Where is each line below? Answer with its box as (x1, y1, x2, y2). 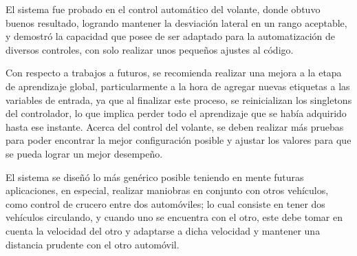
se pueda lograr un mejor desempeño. (6, 146, 163, 160)
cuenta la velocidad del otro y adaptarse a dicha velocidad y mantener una (6, 223, 321, 237)
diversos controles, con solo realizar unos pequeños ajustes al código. (6, 42, 294, 56)
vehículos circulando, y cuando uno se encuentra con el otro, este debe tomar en (6, 210, 343, 224)
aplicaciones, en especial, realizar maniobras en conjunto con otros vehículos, (6, 183, 329, 198)
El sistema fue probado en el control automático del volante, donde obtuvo (6, 2, 321, 16)
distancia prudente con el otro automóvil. (6, 237, 180, 251)
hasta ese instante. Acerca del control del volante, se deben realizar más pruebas (6, 119, 344, 134)
